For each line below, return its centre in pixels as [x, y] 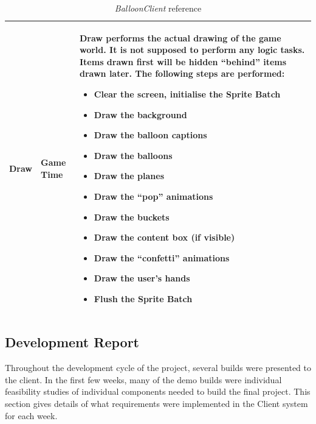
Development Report [72, 342]
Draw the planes [129, 176]
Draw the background [140, 114]
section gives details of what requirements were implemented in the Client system [156, 403]
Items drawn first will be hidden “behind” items [183, 61]
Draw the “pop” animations [153, 196]
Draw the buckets [132, 217]
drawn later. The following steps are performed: [182, 73]
